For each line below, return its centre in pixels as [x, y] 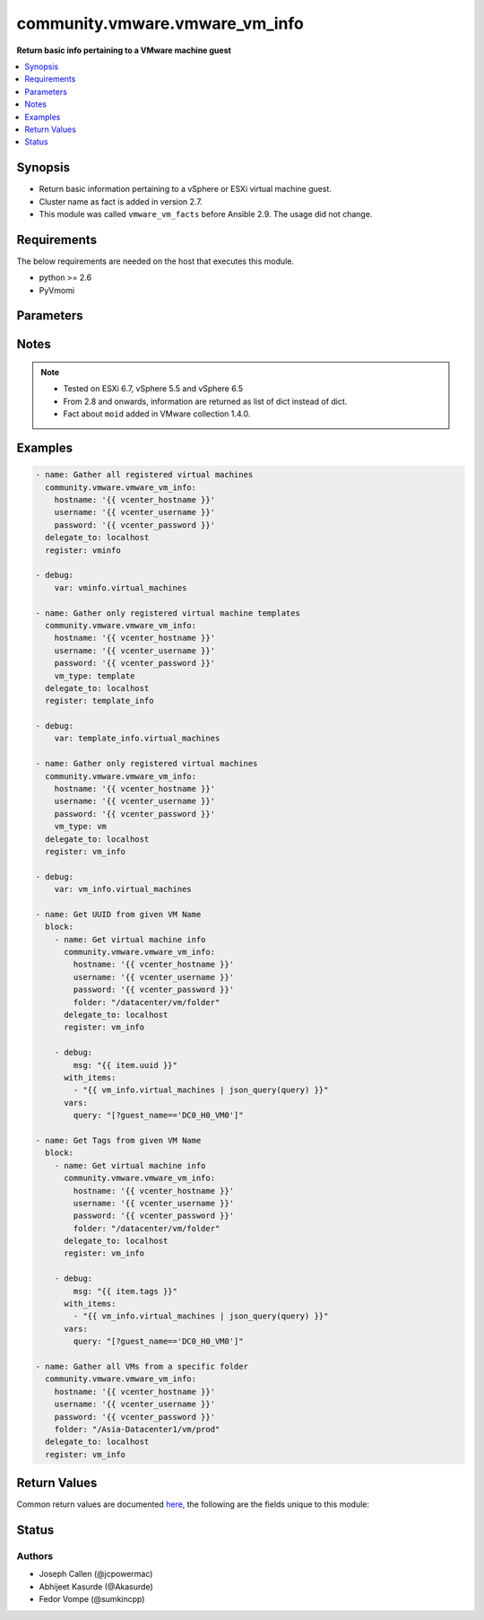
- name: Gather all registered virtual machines [144, 475]
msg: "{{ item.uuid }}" [125, 1065]
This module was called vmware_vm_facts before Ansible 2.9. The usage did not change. [206, 214]
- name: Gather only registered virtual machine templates [168, 613]
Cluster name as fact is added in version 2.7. [121, 201]
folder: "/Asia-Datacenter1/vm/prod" [137, 1429]
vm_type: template [95, 676]
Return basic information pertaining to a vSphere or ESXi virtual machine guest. [185, 189]
